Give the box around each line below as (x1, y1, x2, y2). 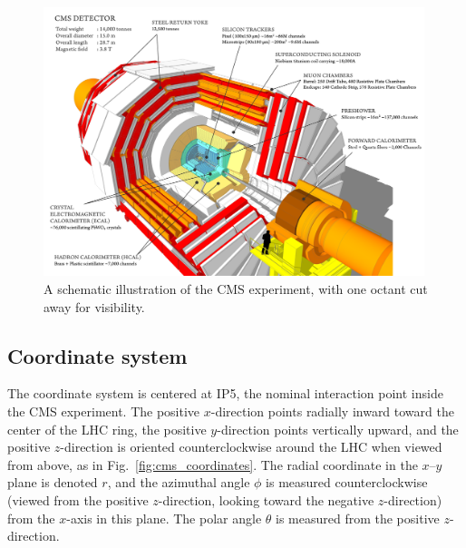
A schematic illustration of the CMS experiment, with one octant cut (44, 279, 428, 298)
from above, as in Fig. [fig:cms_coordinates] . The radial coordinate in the (7, 455, 418, 474)
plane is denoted (7, 473, 98, 492)
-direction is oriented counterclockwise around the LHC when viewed (60, 437, 442, 456)
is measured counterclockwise (266, 473, 428, 492)
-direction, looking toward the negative (158, 490, 374, 509)
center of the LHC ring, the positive (7, 419, 207, 438)
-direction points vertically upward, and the (217, 419, 459, 438)
